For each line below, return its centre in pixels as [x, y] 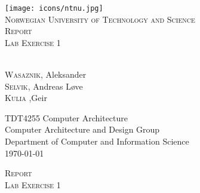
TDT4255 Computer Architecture [67, 117]
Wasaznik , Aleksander [46, 74]
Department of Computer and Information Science [97, 141]
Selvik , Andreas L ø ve [44, 86]
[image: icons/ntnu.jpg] [54, 8]
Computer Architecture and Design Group [82, 129]
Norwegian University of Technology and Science [100, 19]
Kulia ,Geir [26, 98]
